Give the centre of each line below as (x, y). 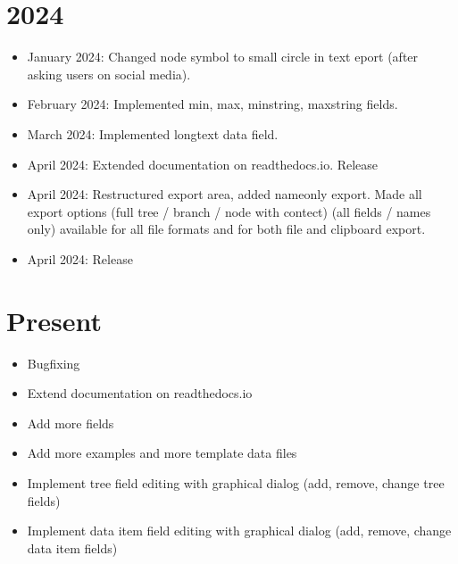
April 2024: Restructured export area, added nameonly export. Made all (225, 194)
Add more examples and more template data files (162, 453)
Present (54, 320)
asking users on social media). (109, 74)
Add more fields (71, 423)
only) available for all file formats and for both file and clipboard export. (226, 229)
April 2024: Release (80, 258)
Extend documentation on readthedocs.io (140, 393)
